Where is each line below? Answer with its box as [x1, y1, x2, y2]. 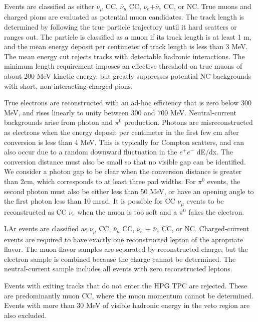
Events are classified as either [4, 1, 94, 11]
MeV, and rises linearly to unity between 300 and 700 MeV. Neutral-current [4, 107, 236, 117]
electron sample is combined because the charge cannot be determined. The [4, 253, 236, 264]
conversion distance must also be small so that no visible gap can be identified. [4, 156, 246, 167]
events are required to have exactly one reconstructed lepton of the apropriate [4, 234, 243, 244]
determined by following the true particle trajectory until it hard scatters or [4, 22, 237, 32]
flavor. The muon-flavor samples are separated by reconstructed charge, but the [4, 244, 248, 254]
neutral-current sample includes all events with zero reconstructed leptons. [4, 263, 232, 274]
